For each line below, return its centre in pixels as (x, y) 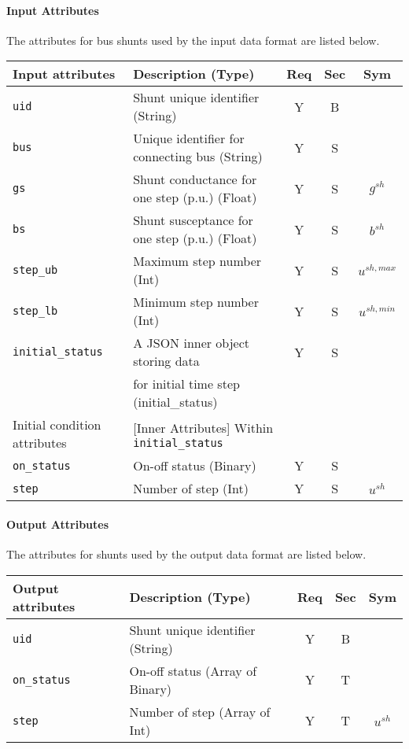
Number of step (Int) (191, 489)
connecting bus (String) (198, 157)
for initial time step (186, 384)
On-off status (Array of (193, 670)
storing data (166, 361)
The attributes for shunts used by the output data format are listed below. (186, 554)
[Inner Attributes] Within (203, 427)
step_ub (35, 270)
